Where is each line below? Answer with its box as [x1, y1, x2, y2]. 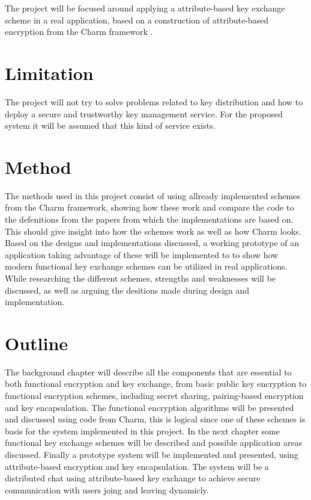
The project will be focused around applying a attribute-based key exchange [5, 2, 285, 14]
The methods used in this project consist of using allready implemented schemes [5, 189, 300, 202]
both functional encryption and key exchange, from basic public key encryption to [5, 377, 307, 390]
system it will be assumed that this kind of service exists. [5, 119, 216, 132]
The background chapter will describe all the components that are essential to [5, 365, 292, 378]
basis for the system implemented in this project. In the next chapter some [5, 424, 280, 437]
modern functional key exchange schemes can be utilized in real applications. [5, 260, 288, 273]
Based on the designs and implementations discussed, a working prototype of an [5, 236, 300, 249]
